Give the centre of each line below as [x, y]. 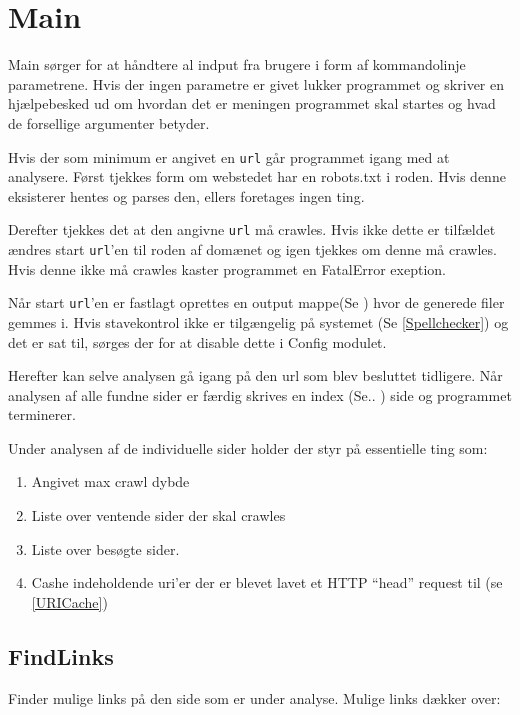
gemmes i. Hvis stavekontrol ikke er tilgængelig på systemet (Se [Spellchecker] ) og [258, 321]
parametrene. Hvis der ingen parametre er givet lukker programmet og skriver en [256, 83]
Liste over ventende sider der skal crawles [158, 515]
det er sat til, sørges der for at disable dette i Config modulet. [197, 341]
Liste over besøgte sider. [105, 548]
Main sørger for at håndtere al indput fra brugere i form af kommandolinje [237, 64]
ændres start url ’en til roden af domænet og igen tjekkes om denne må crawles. [252, 249]
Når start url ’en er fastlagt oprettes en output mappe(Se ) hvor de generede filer [256, 302]
